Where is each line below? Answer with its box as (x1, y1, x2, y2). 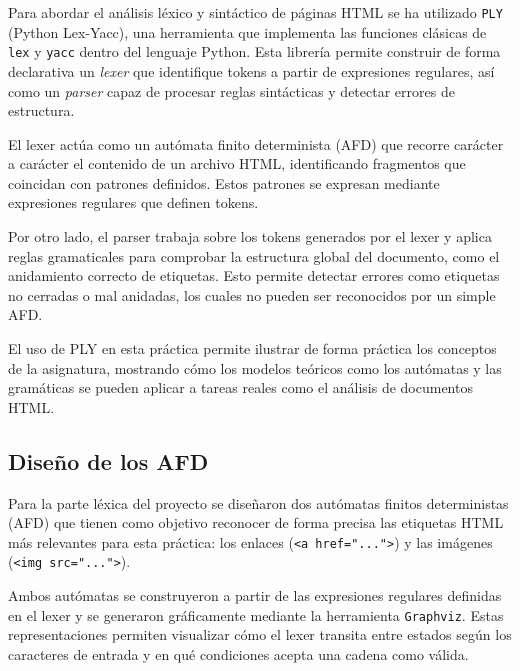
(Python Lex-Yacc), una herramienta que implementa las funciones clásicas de (8, 21, 487, 42)
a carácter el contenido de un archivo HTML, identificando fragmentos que (8, 153, 466, 174)
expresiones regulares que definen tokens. (8, 192, 259, 213)
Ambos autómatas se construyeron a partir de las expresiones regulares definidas (8, 585, 502, 606)
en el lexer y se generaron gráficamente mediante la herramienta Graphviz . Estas (8, 604, 504, 625)
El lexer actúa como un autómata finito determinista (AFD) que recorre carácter (8, 133, 504, 154)
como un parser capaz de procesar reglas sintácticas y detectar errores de (8, 80, 455, 101)
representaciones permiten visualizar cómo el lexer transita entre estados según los (8, 624, 512, 645)
